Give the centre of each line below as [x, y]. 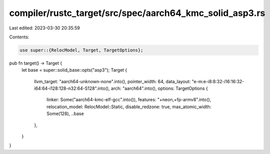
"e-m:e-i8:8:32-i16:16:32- [218, 81]
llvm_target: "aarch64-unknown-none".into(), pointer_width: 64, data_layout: [113, 81]
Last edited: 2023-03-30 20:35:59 [45, 28]
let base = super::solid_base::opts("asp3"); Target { [74, 70]
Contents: [19, 37]
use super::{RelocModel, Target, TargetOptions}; [81, 50]
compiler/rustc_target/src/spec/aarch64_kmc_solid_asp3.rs [137, 13]
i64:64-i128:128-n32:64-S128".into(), [72, 88]
